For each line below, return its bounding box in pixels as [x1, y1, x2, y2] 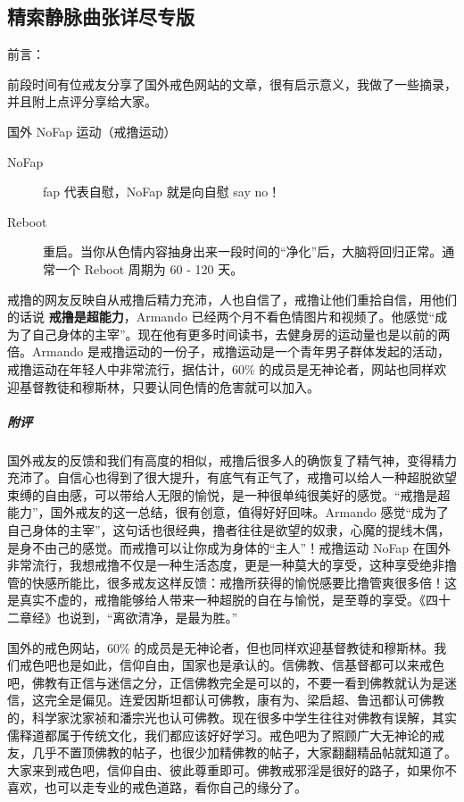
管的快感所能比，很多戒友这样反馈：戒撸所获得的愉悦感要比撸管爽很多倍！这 [7, 572, 457, 591]
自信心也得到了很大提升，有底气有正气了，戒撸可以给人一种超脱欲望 [56, 468, 457, 487]
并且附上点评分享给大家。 [7, 92, 157, 111]
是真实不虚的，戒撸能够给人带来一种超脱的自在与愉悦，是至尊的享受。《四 [7, 590, 438, 609]
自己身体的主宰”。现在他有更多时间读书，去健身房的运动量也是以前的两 [31, 324, 451, 343]
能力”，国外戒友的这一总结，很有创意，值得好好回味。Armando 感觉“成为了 [7, 503, 450, 522]
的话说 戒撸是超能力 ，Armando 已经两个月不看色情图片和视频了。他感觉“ [7, 307, 435, 326]
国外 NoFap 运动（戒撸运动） [7, 121, 177, 140]
